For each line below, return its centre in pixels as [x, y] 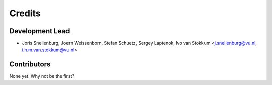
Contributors [30, 65]
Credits [25, 13]
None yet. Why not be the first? [42, 76]
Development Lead [40, 31]
